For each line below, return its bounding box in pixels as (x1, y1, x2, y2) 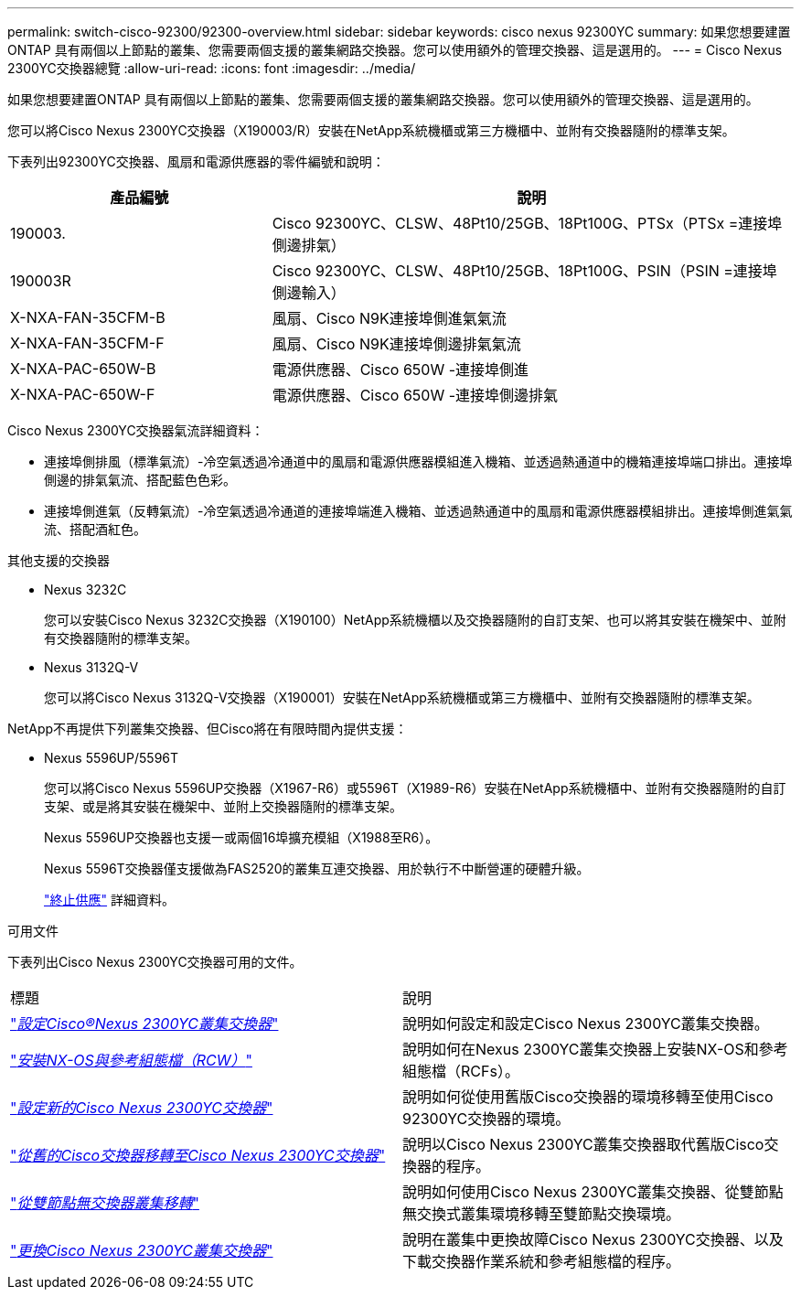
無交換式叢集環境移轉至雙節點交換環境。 (402, 1205, 681, 1223)
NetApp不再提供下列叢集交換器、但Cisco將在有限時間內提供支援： (7, 721, 408, 736)
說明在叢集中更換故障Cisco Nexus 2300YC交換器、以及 (402, 1230, 784, 1249)
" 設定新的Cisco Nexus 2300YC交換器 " (10, 1099, 273, 1117)
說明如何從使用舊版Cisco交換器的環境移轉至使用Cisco (402, 1088, 774, 1106)
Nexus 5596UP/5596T (44, 750, 179, 766)
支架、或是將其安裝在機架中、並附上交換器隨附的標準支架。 (44, 799, 402, 814)
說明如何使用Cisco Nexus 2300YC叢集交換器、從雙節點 (402, 1183, 784, 1201)
